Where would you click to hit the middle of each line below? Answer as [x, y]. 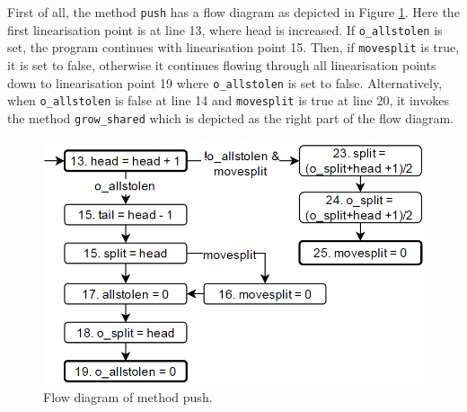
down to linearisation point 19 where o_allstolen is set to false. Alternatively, [225, 82]
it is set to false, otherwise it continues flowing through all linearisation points [222, 64]
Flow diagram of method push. [128, 396]
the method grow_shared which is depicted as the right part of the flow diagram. [231, 117]
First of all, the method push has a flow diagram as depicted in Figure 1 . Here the [233, 12]
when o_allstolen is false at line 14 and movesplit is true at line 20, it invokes [228, 100]
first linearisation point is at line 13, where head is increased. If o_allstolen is [225, 29]
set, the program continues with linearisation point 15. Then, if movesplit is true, [233, 47]
